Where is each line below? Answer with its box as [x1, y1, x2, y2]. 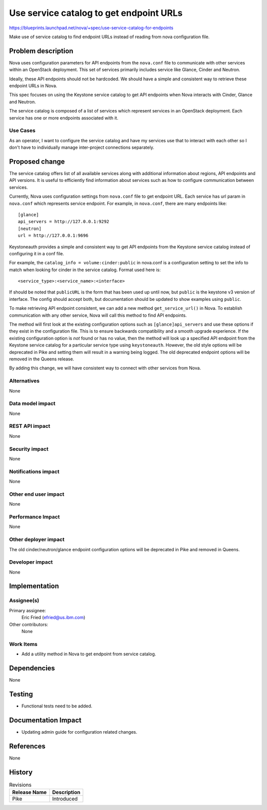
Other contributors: [9, 621, 48, 627]
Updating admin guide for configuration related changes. [21, 729, 137, 735]
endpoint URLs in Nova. [9, 83, 57, 89]
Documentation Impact [9, 716, 82, 724]
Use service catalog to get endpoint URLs [9, 7, 183, 18]
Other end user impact [9, 491, 64, 498]
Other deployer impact [9, 536, 65, 543]
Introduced [52, 796, 78, 803]
